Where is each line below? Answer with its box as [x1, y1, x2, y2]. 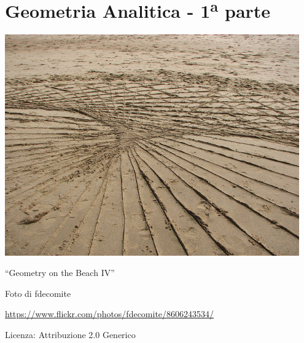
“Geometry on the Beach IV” [5, 266, 115, 279]
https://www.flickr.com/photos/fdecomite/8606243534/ [5, 307, 214, 320]
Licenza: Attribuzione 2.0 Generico [5, 328, 136, 341]
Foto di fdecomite [5, 286, 71, 299]
